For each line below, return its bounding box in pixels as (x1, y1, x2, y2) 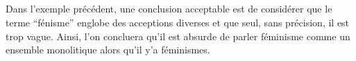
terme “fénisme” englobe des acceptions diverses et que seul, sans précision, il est (6, 15, 350, 29)
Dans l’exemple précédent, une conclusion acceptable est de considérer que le (6, 1, 332, 16)
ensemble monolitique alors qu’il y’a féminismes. (6, 42, 210, 57)
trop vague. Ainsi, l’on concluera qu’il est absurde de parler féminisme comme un (6, 28, 350, 43)
